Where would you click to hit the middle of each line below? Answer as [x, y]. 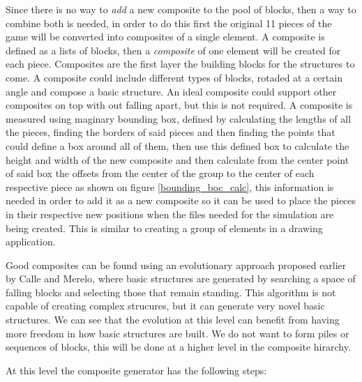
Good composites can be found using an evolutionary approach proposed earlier [176, 265]
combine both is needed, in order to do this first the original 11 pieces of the [169, 23]
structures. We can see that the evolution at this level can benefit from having [173, 320]
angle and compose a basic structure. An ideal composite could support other [171, 91]
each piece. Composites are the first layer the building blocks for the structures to [180, 64]
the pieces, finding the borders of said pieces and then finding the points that [171, 132]
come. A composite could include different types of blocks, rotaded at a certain [174, 77]
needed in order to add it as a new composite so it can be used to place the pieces [181, 200]
